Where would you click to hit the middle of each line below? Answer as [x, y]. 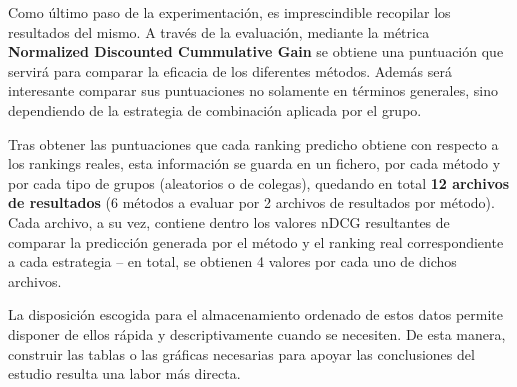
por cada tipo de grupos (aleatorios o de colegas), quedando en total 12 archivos [259, 182]
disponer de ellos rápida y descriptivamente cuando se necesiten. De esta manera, [257, 333]
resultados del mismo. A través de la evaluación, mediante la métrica [219, 31]
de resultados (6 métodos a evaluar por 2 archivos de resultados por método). [251, 202]
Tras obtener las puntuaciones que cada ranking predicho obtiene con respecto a [253, 143]
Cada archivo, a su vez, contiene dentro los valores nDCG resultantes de [229, 221]
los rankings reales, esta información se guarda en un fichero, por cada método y [254, 163]
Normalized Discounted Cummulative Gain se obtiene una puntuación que [256, 51]
